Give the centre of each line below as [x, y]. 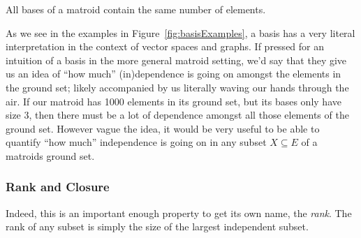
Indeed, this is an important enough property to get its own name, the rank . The [179, 213]
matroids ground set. [50, 155]
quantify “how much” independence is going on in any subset [136, 142]
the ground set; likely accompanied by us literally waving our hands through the [177, 87]
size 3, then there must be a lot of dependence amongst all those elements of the [177, 115]
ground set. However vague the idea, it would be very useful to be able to [163, 128]
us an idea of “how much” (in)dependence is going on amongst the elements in [174, 74]
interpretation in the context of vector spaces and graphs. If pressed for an [165, 46]
